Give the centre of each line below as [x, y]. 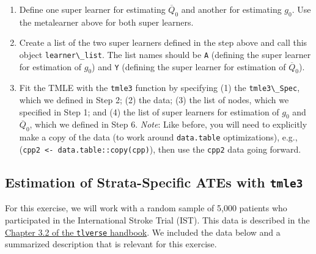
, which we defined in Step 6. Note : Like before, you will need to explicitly [168, 124]
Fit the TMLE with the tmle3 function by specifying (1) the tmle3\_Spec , [160, 88]
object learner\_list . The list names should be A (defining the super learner [165, 54]
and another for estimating [231, 9]
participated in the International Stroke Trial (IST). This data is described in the [157, 220]
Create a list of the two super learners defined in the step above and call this [163, 42]
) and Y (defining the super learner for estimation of [189, 66]
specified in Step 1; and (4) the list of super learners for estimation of [149, 111]
